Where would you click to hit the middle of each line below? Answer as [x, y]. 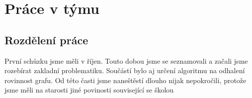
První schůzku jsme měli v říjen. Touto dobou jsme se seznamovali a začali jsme [126, 60]
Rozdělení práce [46, 40]
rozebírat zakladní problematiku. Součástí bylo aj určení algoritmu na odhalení [125, 70]
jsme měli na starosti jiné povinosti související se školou [89, 90]
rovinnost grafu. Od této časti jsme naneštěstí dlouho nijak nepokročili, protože [126, 80]
